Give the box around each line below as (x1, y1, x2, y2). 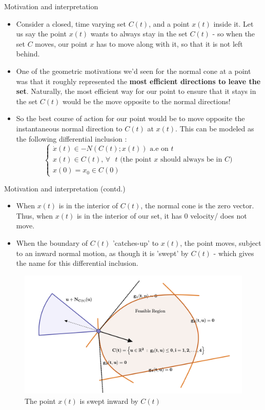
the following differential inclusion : (16, 133, 127, 144)
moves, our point (35, 38, 88, 49)
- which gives (213, 247, 254, 258)
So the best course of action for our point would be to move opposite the (16, 113, 245, 124)
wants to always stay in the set (90, 28, 188, 39)
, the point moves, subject (180, 238, 261, 248)
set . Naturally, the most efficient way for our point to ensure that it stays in (16, 86, 256, 96)
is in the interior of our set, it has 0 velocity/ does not (76, 210, 247, 221)
